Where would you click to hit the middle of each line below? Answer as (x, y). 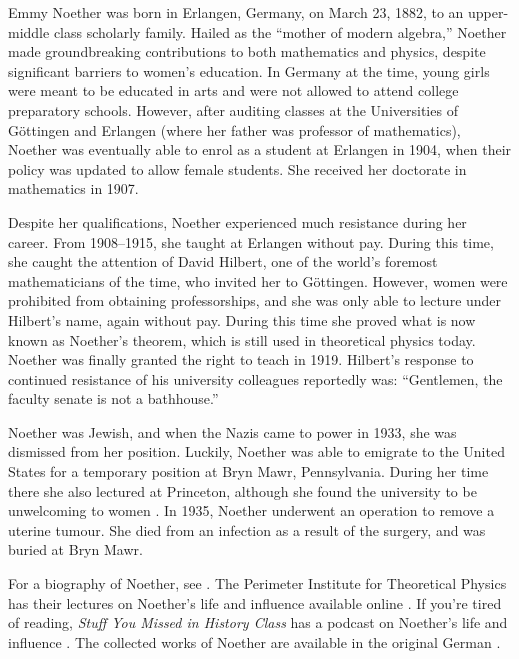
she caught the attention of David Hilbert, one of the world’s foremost (223, 261)
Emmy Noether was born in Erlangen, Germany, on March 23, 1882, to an (236, 12)
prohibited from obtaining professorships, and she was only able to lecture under (255, 300)
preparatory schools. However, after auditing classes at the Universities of (233, 109)
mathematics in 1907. (73, 188)
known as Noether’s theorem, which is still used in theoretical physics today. (242, 339)
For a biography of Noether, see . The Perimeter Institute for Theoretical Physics (257, 583)
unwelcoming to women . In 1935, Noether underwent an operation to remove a (251, 510)
